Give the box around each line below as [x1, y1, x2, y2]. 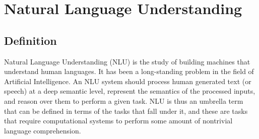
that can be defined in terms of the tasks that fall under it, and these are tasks [4, 105, 248, 116]
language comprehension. [4, 125, 81, 135]
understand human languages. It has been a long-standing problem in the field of [4, 66, 254, 77]
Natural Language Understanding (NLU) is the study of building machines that [4, 56, 250, 66]
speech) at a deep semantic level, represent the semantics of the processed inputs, [4, 86, 255, 96]
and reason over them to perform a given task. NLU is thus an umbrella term [4, 95, 243, 106]
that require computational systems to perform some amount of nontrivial [4, 115, 233, 126]
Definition [4, 32, 57, 48]
